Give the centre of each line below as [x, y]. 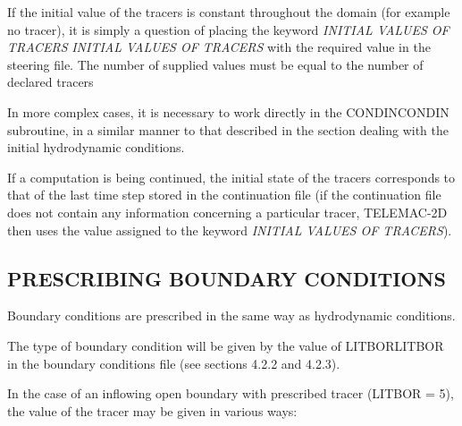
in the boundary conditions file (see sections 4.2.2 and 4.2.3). [174, 363]
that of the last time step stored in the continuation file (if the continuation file [224, 195]
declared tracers [50, 82]
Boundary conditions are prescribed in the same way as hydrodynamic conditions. [231, 315]
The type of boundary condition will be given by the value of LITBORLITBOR [226, 345]
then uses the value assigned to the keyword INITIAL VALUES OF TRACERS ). [230, 230]
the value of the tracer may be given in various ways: [152, 410]
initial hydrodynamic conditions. [96, 147]
